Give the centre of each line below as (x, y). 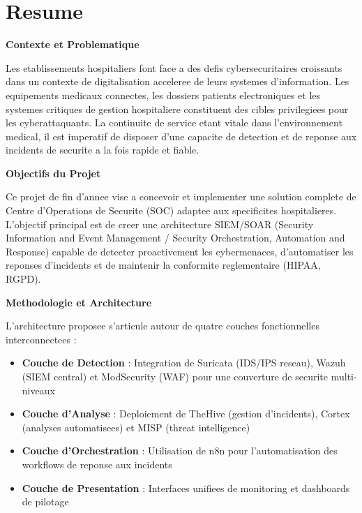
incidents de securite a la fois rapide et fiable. (103, 150)
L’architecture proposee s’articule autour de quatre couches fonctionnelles (163, 326)
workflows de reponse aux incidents (97, 464)
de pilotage (45, 501)
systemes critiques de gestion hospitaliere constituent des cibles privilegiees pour (177, 109)
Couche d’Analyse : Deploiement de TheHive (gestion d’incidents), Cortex (186, 414)
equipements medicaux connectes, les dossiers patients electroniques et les (163, 95)
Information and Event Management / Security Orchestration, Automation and (175, 238)
